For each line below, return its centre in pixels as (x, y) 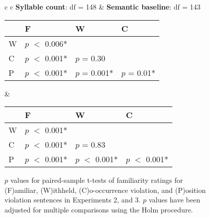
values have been (175, 200)
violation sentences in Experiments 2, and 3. (73, 200)
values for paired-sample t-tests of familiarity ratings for (96, 180)
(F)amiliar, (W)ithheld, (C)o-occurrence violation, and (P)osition (105, 190)
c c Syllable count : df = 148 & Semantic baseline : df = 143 (103, 7)
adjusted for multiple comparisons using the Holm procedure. (99, 209)
